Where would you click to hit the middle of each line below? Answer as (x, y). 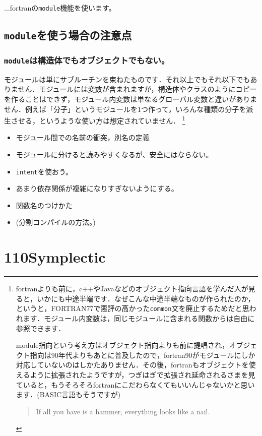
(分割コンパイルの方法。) (56, 222)
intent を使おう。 (44, 171)
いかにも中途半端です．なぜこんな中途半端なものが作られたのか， (146, 298)
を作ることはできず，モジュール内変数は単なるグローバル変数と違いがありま (131, 99)
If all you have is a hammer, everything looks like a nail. (123, 411)
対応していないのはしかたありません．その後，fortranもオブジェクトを (132, 365)
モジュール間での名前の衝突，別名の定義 (83, 137)
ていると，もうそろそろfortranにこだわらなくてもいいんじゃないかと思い (135, 384)
